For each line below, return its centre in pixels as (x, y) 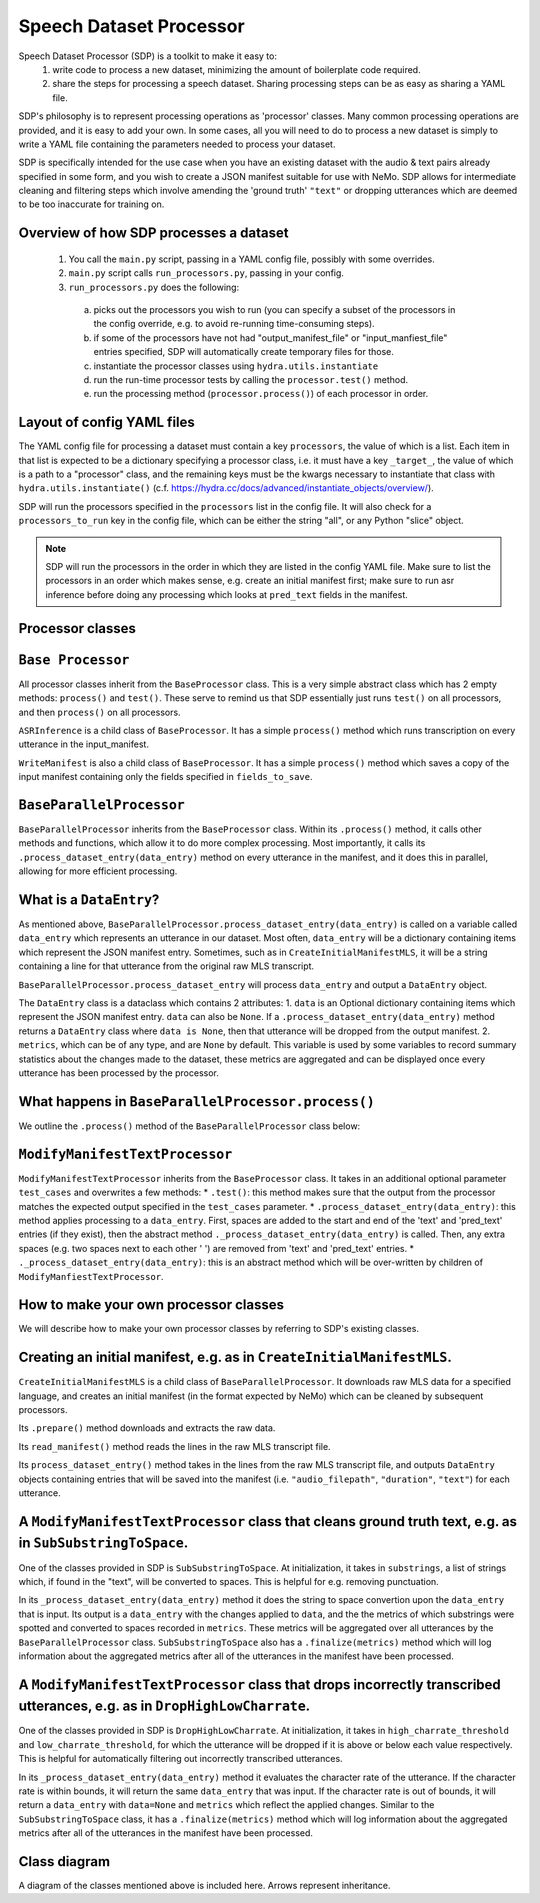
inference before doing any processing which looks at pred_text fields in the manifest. (227, 594)
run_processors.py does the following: (154, 287)
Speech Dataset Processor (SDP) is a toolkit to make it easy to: (147, 56)
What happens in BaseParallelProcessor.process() (196, 1101)
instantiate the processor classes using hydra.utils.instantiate (236, 366)
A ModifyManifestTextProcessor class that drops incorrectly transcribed (260, 1684)
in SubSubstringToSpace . (103, 1543)
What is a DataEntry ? (89, 899)
